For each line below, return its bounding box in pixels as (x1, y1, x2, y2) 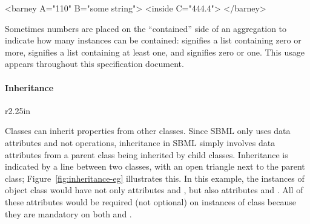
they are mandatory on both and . (5, 207, 132, 220)
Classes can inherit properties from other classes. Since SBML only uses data (5, 124, 291, 137)
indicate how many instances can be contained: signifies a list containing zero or (5, 34, 302, 46)
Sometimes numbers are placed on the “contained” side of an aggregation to (5, 22, 287, 34)
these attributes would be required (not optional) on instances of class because (5, 195, 296, 208)
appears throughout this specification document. (5, 57, 184, 70)
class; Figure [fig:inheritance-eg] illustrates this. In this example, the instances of (5, 171, 305, 184)
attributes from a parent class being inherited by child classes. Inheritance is (5, 148, 288, 161)
